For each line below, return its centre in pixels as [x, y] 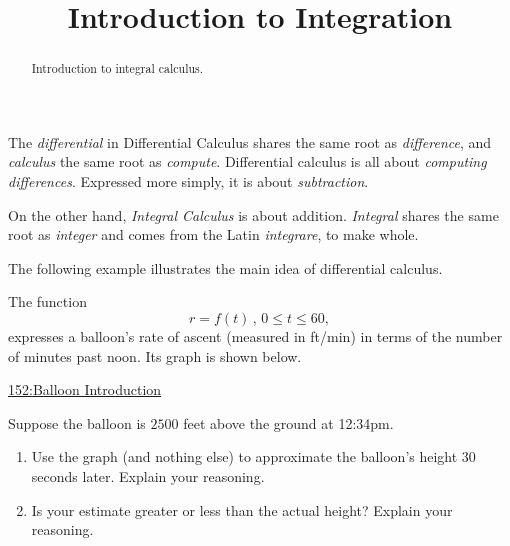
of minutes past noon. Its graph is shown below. [155, 355]
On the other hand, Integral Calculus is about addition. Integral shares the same [253, 214]
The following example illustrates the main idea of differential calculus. [225, 267]
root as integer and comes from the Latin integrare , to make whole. [213, 234]
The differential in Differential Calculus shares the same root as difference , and [250, 141]
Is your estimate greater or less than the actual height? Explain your [242, 509]
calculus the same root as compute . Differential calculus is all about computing [247, 161]
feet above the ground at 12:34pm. [288, 422]
